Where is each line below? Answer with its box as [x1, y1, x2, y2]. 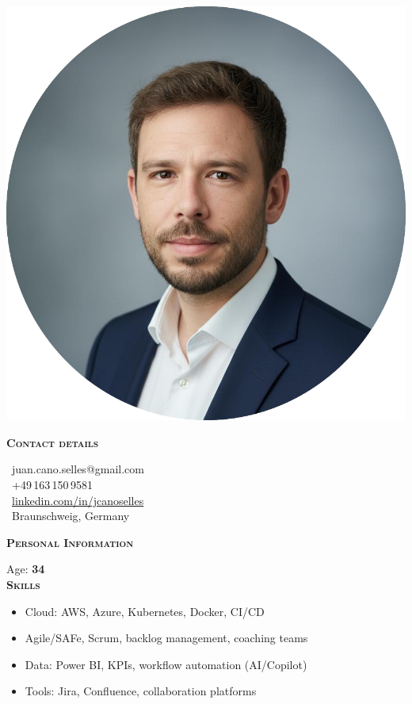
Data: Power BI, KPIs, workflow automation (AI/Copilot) [25, 656, 307, 672]
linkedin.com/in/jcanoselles [12, 492, 144, 508]
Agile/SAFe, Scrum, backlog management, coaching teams [25, 629, 308, 646]
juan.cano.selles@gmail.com [12, 461, 144, 477]
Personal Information [6, 534, 134, 550]
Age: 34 [6, 561, 45, 577]
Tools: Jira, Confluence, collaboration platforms [25, 683, 257, 699]
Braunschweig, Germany [11, 507, 130, 524]
